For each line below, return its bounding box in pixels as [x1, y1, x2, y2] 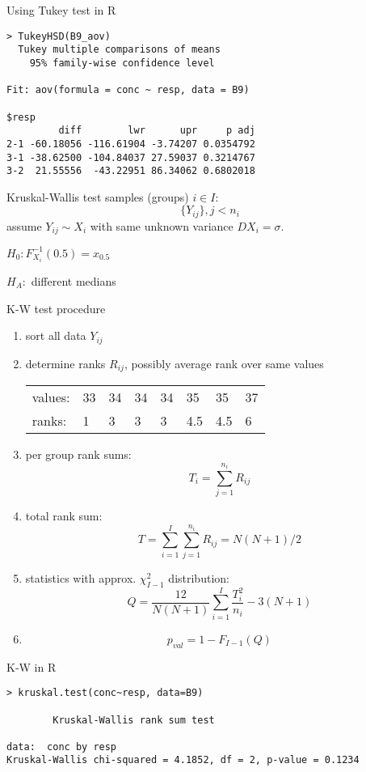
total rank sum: [25, 507, 103, 524]
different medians [31, 272, 116, 289]
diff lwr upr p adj [58, 125, 255, 137]
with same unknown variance [90, 217, 233, 234]
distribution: [168, 569, 229, 586]
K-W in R [6, 658, 57, 675]
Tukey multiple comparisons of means [18, 44, 221, 56]
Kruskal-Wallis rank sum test [53, 714, 215, 726]
